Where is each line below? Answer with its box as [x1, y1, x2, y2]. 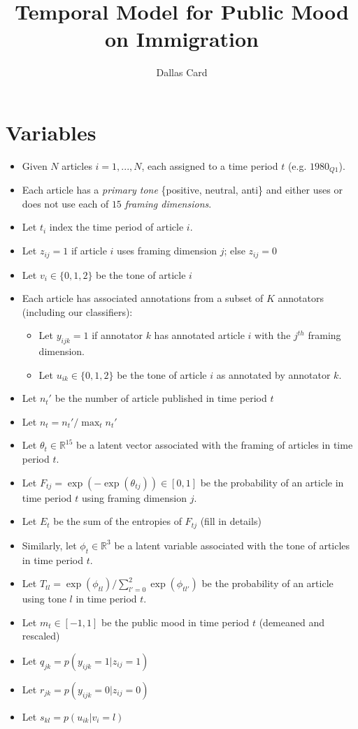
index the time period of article [49, 219, 184, 234]
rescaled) [22, 628, 60, 643]
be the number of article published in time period [55, 391, 267, 405]
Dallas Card [156, 65, 208, 80]
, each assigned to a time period [141, 158, 278, 173]
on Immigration [105, 24, 259, 53]
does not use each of [22, 196, 109, 210]
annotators [278, 291, 324, 305]
